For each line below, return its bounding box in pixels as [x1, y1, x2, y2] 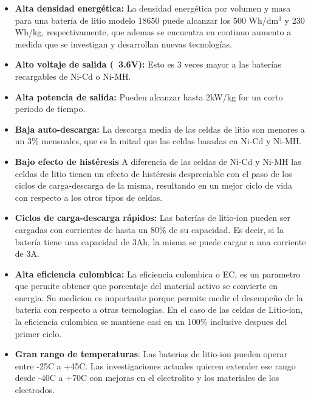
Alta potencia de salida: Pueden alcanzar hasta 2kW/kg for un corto [15, 90, 283, 103]
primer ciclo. [15, 327, 62, 340]
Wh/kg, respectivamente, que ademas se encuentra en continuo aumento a [15, 26, 292, 38]
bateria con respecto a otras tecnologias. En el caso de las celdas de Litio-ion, [15, 303, 303, 316]
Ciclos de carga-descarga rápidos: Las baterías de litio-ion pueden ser [15, 211, 290, 224]
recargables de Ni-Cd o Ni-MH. [15, 69, 131, 82]
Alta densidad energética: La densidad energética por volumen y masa [15, 2, 291, 14]
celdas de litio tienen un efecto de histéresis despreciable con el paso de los [15, 167, 292, 180]
